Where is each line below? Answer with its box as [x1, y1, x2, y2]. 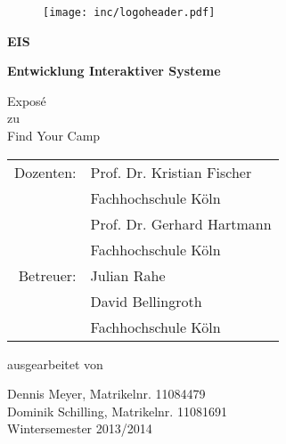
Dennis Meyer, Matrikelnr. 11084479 [7, 384, 206, 403]
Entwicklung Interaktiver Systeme [7, 61, 221, 80]
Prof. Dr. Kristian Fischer [90, 161, 252, 182]
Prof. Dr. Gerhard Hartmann [90, 213, 272, 234]
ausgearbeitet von [7, 354, 103, 373]
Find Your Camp [7, 126, 101, 145]
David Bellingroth [90, 290, 202, 311]
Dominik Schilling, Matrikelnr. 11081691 [7, 401, 227, 420]
